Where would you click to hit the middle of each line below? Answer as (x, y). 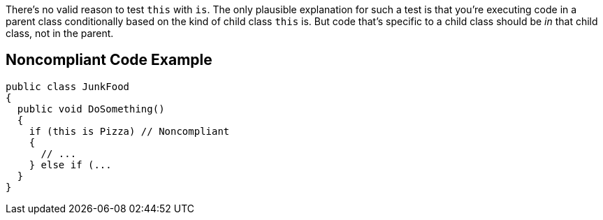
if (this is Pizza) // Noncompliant (129, 131)
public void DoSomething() (91, 109)
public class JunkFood (68, 86)
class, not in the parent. (60, 33)
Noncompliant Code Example (109, 60)
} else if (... (70, 164)
